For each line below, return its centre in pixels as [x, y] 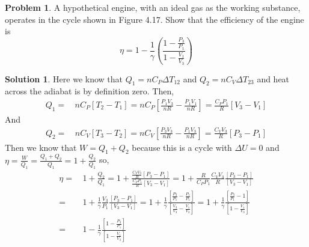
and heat [273, 78]
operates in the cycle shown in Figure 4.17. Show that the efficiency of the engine [154, 19]
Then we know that [41, 147]
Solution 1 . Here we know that [64, 78]
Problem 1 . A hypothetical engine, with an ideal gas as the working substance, [153, 7]
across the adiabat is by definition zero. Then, [90, 91]
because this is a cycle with [182, 147]
